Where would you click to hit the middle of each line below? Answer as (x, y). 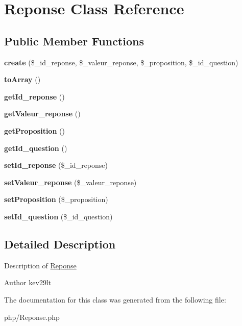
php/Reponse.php (32, 317)
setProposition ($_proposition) (56, 199)
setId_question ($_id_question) (58, 216)
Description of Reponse (40, 265)
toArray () (22, 79)
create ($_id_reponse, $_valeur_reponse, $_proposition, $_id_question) (121, 62)
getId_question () (36, 148)
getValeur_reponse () (42, 114)
